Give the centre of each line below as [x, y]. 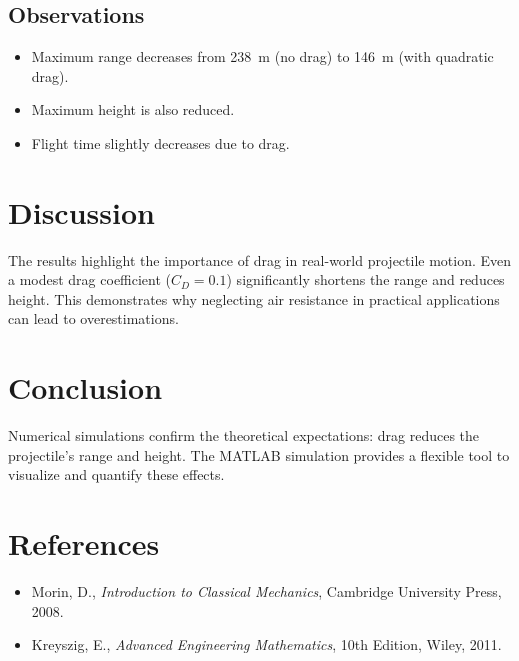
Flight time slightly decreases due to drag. [160, 142]
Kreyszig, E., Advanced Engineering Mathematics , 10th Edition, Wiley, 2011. [266, 644]
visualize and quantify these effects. [116, 474]
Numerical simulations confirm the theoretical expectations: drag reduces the [244, 435]
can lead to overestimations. [93, 318]
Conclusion [85, 387]
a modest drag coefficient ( [90, 279]
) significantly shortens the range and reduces [365, 279]
